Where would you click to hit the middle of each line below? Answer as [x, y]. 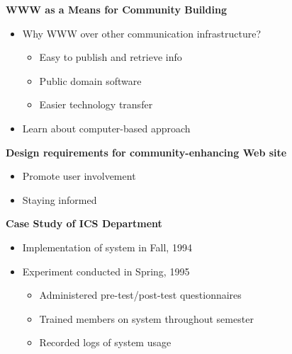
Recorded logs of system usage [105, 342]
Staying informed [60, 199]
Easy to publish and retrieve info [111, 57]
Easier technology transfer [96, 104]
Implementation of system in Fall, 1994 [107, 247]
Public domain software [90, 80]
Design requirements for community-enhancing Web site [146, 152]
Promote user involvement [79, 176]
